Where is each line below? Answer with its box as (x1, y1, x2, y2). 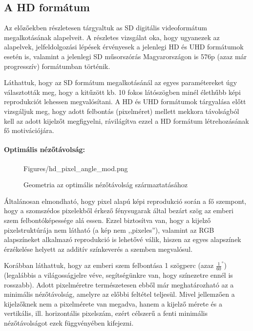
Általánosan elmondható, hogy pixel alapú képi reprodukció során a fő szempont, (4, 196, 247, 206)
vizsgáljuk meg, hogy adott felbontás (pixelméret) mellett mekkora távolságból (4, 106, 239, 116)
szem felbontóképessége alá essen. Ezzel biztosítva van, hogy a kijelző (4, 215, 211, 225)
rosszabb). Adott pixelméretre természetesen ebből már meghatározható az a (4, 279, 234, 289)
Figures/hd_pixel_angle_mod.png (23, 163, 128, 173)
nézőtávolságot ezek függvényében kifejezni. (4, 318, 134, 328)
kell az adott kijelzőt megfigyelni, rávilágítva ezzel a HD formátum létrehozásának (4, 115, 249, 126)
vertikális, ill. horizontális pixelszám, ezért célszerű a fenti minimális (4, 308, 208, 318)
